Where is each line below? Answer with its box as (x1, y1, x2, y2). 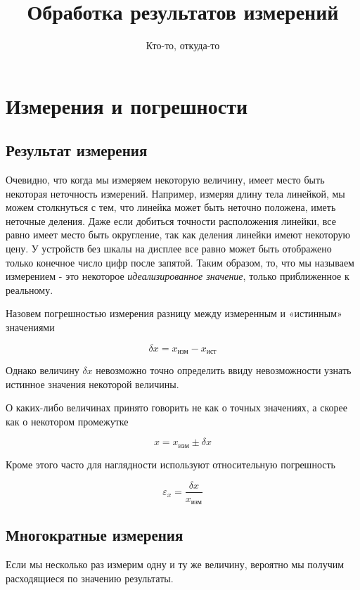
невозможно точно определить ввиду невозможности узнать (96, 363, 352, 378)
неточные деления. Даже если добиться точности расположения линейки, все (6, 213, 336, 228)
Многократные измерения (6, 524, 184, 546)
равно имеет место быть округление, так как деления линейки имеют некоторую (6, 227, 350, 242)
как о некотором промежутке (6, 413, 129, 428)
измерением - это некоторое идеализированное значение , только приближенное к (6, 269, 349, 283)
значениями (6, 320, 55, 335)
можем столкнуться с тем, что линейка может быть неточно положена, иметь (6, 200, 336, 214)
